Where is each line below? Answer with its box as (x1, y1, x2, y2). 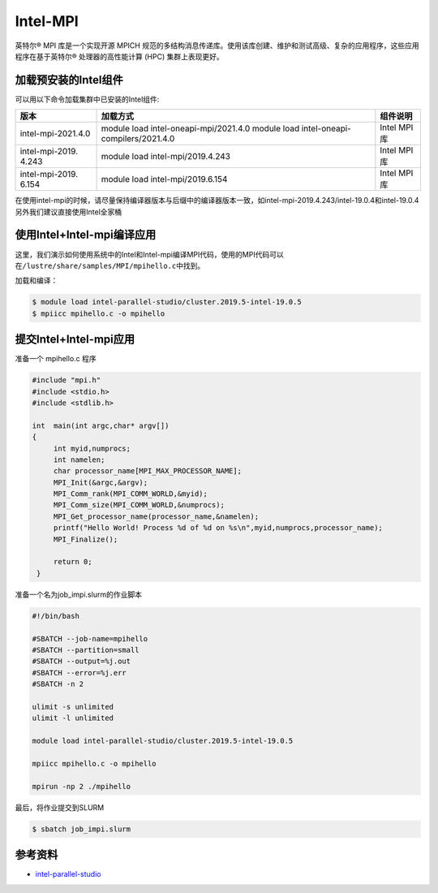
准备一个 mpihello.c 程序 (15, 354, 97, 364)
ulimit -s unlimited (32, 702, 114, 711)
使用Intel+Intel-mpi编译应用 (15, 228, 157, 242)
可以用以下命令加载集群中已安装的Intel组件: (15, 94, 160, 104)
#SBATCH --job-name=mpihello (32, 634, 148, 643)
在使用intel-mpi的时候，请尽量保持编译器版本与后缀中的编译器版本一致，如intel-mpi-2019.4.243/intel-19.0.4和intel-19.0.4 (15, 196, 419, 205)
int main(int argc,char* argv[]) (32, 421, 170, 430)
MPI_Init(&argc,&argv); (53, 477, 148, 487)
